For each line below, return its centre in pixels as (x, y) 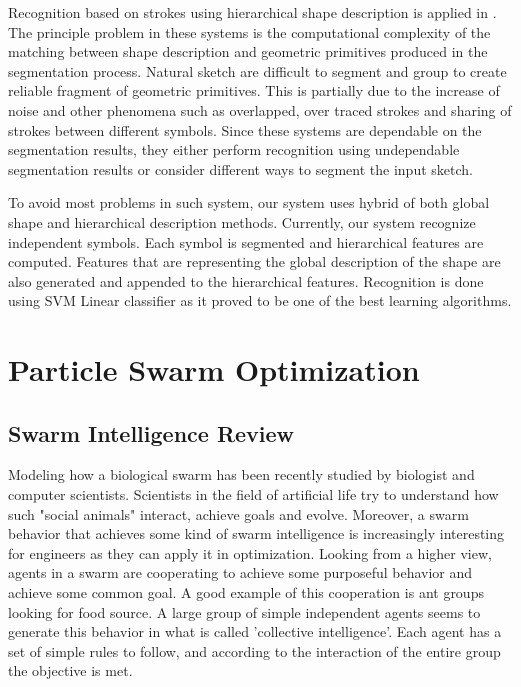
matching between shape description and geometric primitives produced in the (248, 51)
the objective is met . (70, 670)
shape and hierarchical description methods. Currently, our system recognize (242, 221)
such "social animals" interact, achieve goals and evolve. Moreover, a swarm (238, 513)
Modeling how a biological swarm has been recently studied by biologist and (241, 474)
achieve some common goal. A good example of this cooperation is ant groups (246, 592)
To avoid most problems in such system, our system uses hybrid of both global (249, 202)
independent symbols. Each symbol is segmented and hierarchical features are (246, 241)
